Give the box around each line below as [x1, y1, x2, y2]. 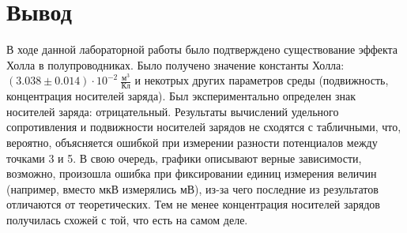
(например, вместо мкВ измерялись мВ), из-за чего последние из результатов [6, 180, 379, 197]
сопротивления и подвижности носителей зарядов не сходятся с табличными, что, [6, 118, 401, 135]
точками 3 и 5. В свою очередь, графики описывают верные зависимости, [6, 149, 362, 166]
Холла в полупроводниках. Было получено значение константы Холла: [6, 56, 345, 73]
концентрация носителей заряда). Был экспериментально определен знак [6, 88, 356, 104]
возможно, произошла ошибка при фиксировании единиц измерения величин [6, 165, 377, 182]
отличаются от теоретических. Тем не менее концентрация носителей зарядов [6, 196, 380, 212]
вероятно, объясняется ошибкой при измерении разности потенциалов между [6, 133, 378, 150]
